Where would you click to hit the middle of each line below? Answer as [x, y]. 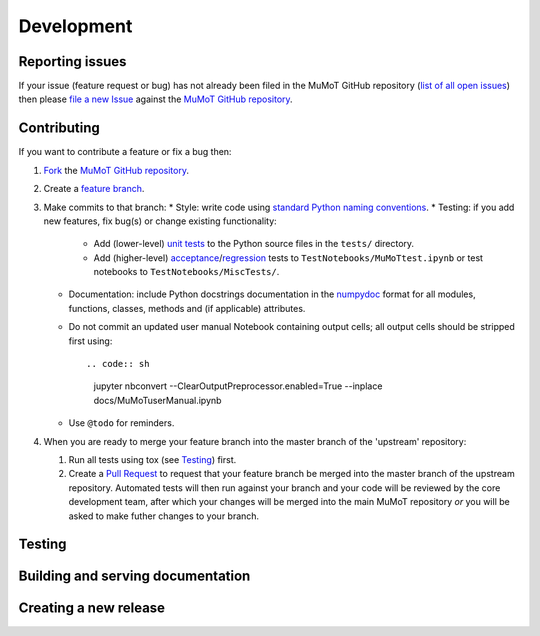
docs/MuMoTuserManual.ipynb [157, 400]
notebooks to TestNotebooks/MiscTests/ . [186, 272]
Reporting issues [72, 61]
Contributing [59, 128]
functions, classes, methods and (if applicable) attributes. [187, 308]
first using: [90, 341]
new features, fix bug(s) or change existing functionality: [160, 221]
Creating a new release [91, 608]
